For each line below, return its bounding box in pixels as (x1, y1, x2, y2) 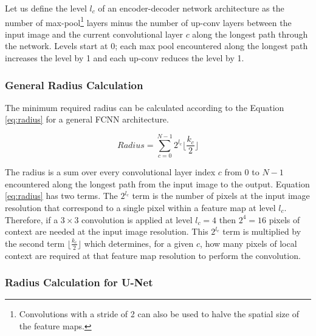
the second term (5, 237, 65, 249)
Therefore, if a (5, 213, 58, 226)
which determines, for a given (84, 237, 194, 249)
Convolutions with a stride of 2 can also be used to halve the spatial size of (19, 307, 299, 320)
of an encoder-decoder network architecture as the (98, 2, 284, 14)
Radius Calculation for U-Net (5, 275, 153, 290)
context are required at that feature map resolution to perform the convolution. (5, 249, 301, 261)
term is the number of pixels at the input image (132, 189, 310, 202)
